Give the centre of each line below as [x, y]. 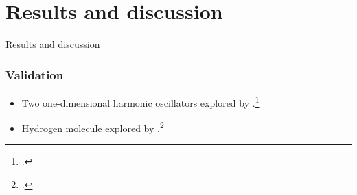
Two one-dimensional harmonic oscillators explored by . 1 [140, 101]
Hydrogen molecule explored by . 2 [93, 127]
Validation [35, 74]
